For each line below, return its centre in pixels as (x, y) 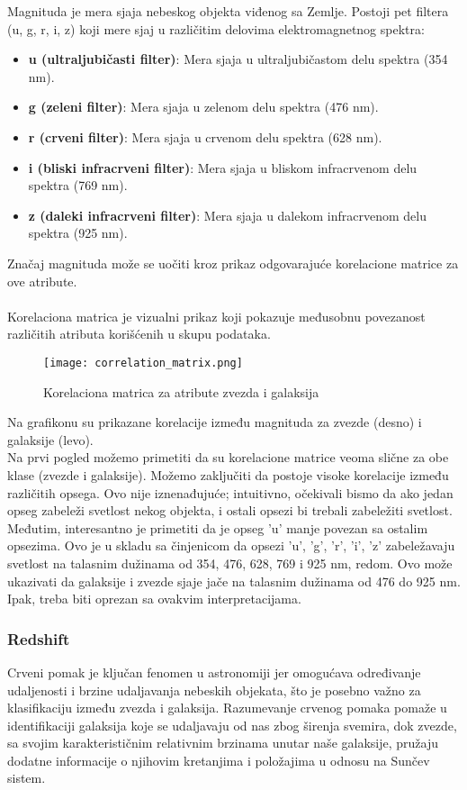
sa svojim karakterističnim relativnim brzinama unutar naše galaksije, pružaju (223, 743)
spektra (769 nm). (78, 185)
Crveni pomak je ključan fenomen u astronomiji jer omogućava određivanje (214, 672)
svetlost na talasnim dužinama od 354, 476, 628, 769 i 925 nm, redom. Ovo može (230, 563)
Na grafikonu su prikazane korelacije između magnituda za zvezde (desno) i (215, 422)
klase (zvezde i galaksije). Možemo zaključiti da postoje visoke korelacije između (228, 474)
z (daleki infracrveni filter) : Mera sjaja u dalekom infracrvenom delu (227, 215)
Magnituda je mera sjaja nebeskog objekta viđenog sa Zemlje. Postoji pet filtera (228, 11)
